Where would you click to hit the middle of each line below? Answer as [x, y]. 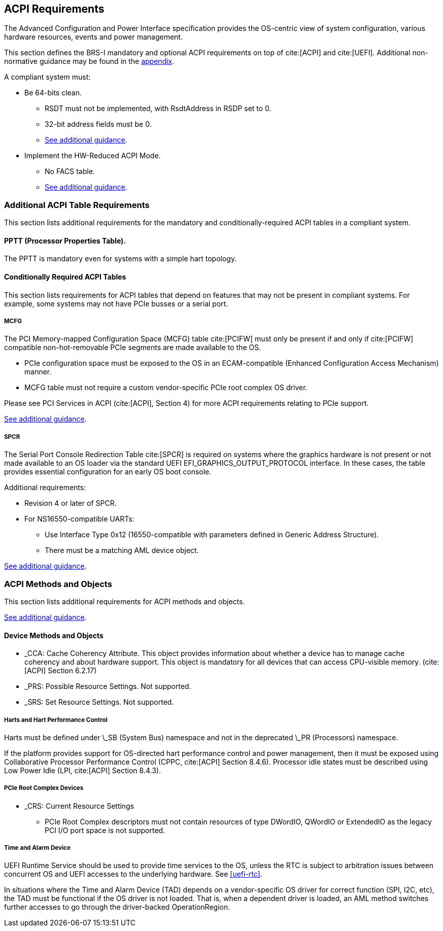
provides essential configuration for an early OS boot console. [108, 472]
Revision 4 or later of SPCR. [71, 503]
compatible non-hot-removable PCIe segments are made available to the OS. [133, 348]
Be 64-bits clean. [53, 93]
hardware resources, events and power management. [93, 37]
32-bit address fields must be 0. [98, 124]
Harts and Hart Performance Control [56, 720]
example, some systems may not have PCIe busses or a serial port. [116, 303]
